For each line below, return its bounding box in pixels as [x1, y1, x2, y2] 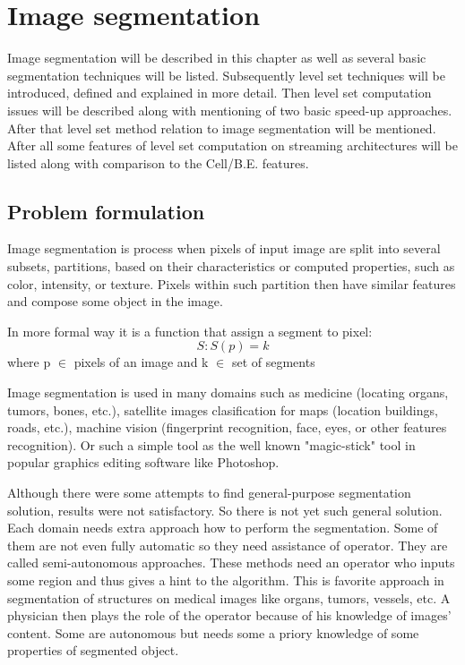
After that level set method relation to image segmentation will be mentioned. [7, 118, 436, 137]
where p [7, 353, 51, 371]
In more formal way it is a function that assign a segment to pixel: [7, 321, 373, 340]
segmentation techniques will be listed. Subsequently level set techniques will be [7, 65, 445, 84]
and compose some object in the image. [7, 292, 223, 311]
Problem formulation [7, 197, 205, 225]
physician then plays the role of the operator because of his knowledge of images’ [7, 606, 452, 625]
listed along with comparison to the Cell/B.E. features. [7, 153, 309, 172]
